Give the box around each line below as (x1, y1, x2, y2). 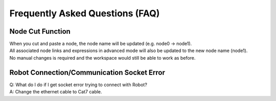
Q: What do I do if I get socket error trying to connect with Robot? (9, 82, 148, 88)
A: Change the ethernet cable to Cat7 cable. (9, 89, 102, 95)
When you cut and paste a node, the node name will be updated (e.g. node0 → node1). (9, 41, 192, 47)
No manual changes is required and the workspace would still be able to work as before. (9, 55, 196, 61)
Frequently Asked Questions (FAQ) (9, 8, 160, 19)
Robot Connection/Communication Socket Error (9, 68, 166, 77)
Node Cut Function (9, 27, 71, 36)
